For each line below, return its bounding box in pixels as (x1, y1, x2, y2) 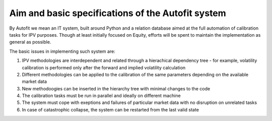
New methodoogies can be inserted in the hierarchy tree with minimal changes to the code (22, 85, 211, 91)
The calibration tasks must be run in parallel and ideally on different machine (22, 93, 181, 99)
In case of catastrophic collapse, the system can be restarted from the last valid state (22, 106, 199, 112)
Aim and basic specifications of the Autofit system (9, 8, 226, 19)
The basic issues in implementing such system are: (9, 48, 115, 54)
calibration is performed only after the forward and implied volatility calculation (22, 64, 186, 70)
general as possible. (9, 39, 51, 45)
